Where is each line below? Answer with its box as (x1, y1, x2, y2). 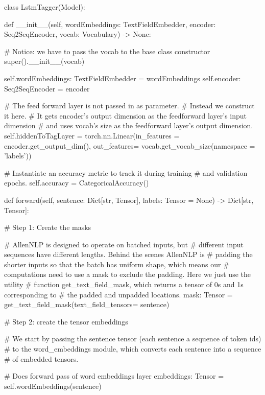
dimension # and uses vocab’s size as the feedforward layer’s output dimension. (4, 120, 253, 131)
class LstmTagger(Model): (4, 2, 85, 12)
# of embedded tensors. (4, 353, 79, 364)
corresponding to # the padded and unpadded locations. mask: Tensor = (4, 289, 233, 299)
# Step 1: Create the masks (4, 222, 91, 233)
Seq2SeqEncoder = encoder (4, 83, 90, 94)
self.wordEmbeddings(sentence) (4, 380, 102, 391)
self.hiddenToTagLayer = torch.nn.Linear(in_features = (4, 130, 180, 141)
